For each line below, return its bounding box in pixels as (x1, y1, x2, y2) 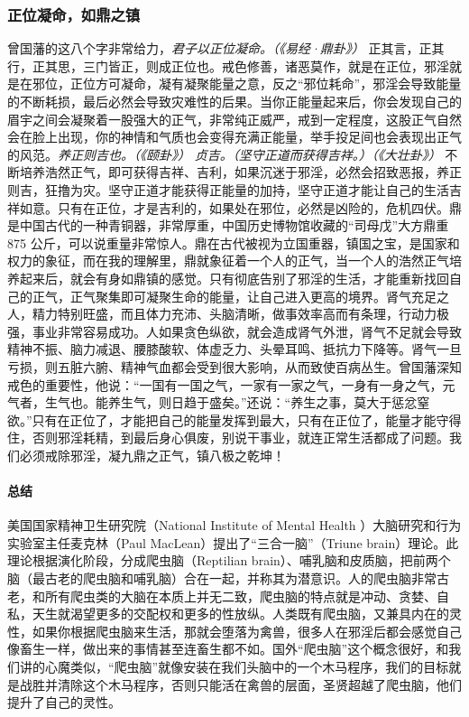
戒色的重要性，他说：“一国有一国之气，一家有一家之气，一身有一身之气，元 (7, 375, 455, 394)
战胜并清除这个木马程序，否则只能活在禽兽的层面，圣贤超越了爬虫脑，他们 (19, 675, 462, 694)
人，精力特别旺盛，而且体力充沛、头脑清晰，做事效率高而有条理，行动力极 (7, 304, 449, 323)
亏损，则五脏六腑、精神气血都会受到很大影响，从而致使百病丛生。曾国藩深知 (7, 357, 462, 376)
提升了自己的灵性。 (7, 693, 121, 712)
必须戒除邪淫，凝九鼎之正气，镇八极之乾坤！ (19, 445, 285, 464)
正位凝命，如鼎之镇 (7, 3, 141, 25)
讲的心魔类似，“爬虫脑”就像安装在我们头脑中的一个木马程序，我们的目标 (19, 657, 449, 676)
